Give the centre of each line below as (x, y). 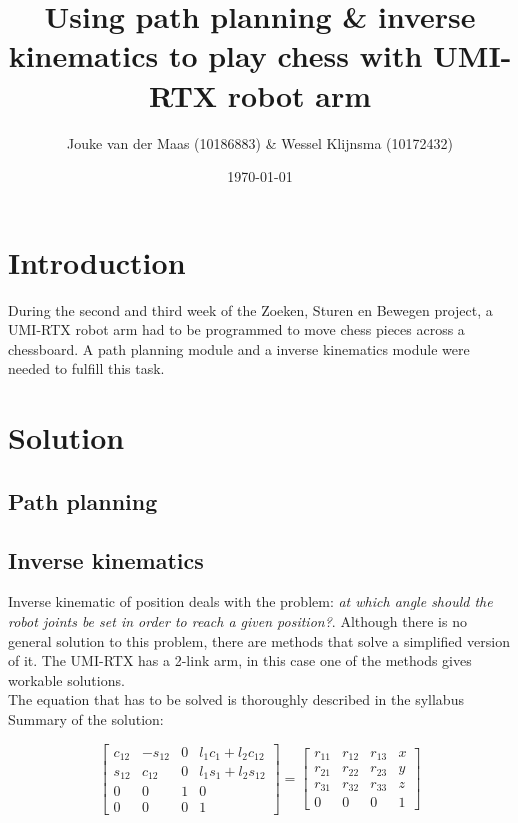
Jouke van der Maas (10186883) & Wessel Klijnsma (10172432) (260, 142)
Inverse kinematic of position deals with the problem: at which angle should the (250, 601)
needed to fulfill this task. (86, 368)
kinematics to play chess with (215, 55)
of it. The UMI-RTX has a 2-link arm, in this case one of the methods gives (240, 660)
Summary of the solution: (86, 718)
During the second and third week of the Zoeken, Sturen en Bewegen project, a (250, 309)
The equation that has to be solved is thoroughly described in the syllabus (236, 699)
